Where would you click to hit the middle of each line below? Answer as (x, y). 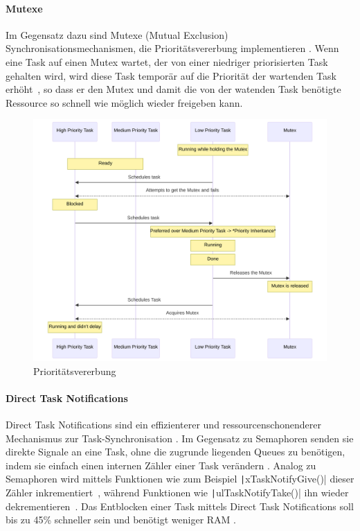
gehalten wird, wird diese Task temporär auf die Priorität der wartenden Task (171, 75)
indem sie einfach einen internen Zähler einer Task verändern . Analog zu (161, 465)
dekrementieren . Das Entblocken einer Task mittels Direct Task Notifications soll (180, 506)
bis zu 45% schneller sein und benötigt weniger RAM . (121, 520)
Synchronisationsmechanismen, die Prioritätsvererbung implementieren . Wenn (172, 48)
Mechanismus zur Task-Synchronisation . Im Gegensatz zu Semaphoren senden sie (180, 438)
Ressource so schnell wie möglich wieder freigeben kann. (124, 102)
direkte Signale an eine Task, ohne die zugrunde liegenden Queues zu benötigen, (175, 452)
